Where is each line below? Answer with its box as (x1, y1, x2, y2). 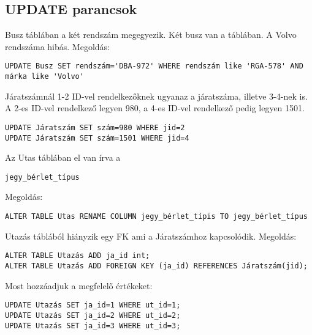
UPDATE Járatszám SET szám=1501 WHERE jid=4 (5, 133, 189, 142)
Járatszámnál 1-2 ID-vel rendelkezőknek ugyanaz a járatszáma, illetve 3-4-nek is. (5, 89, 308, 102)
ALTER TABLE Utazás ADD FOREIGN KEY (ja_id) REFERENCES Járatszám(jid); (5, 261, 308, 270)
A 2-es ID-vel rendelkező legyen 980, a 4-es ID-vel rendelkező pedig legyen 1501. (5, 101, 305, 114)
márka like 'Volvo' (5, 72, 84, 81)
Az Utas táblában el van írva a (5, 151, 121, 164)
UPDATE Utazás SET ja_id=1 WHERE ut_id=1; (5, 301, 181, 310)
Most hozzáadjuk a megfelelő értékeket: (5, 279, 153, 292)
